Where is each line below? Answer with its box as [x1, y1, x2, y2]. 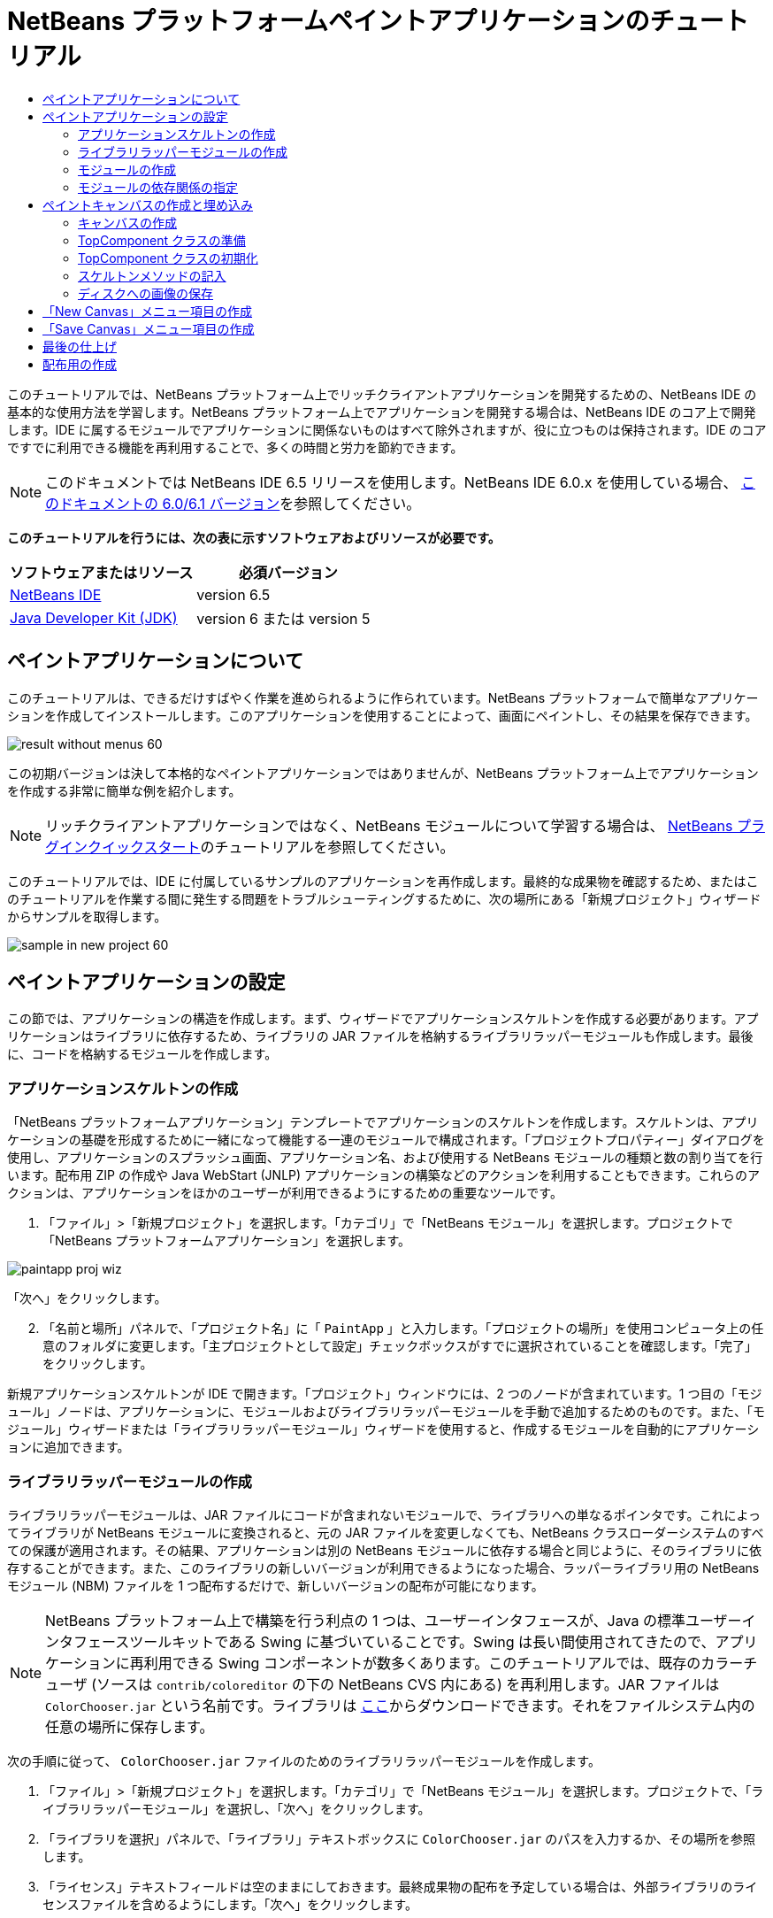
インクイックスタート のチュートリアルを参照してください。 [59, 837, 455, 856]
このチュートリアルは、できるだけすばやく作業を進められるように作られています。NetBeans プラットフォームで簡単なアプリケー [7, 689, 759, 705]
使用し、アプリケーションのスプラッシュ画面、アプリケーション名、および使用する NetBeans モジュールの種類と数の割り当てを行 [7, 1150, 763, 1166]
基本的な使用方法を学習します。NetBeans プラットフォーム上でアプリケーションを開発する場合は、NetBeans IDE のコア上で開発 [7, 404, 756, 420]
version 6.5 [196, 585, 271, 604]
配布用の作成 [42, 356, 117, 372]
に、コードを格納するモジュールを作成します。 [7, 1046, 278, 1062]
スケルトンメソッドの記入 [78, 267, 226, 283]
